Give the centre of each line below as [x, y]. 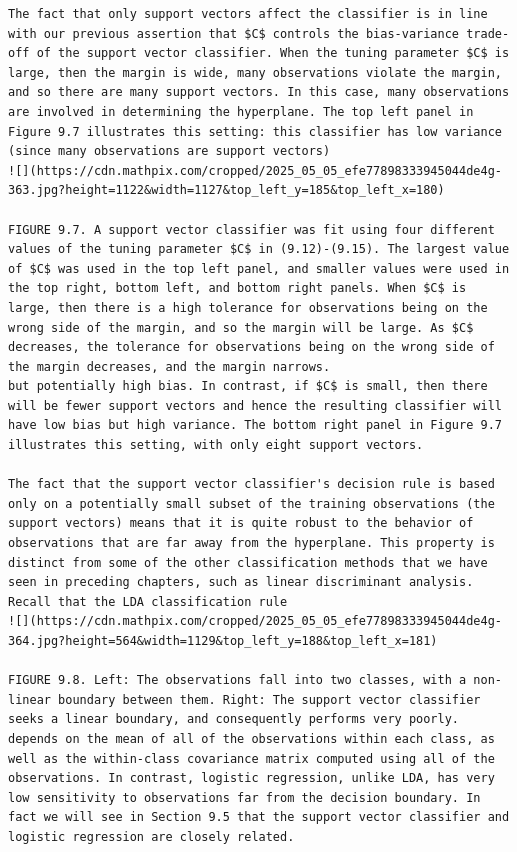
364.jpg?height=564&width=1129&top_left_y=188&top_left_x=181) [223, 641]
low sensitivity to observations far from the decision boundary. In [244, 797]
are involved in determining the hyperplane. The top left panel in [241, 111]
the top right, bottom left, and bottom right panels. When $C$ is [237, 288]
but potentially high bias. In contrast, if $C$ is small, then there [248, 386]
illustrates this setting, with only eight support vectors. [216, 445]
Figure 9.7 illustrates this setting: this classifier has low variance [255, 131]
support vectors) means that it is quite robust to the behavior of [241, 523]
